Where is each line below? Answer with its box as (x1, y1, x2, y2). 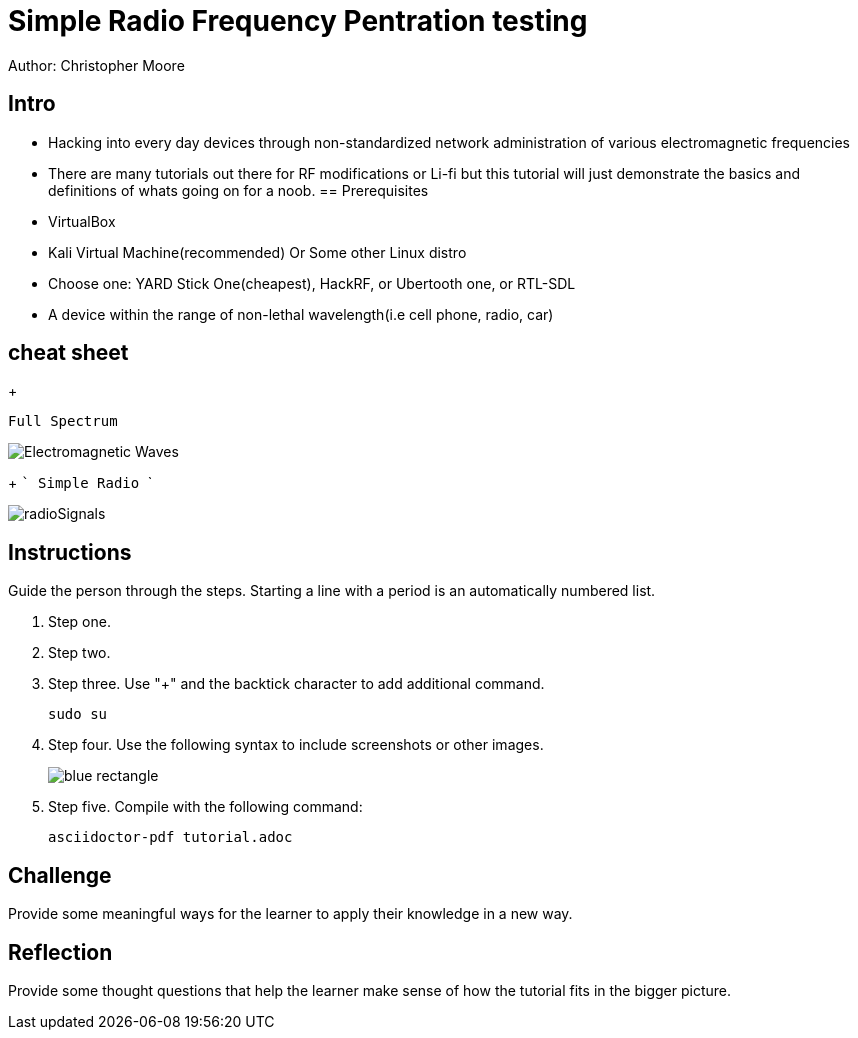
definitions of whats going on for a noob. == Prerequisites (48, 181, 429, 199)
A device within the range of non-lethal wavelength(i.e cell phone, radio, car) (48, 305, 554, 323)
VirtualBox (48, 212, 116, 230)
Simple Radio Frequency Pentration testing (8, 4, 588, 38)
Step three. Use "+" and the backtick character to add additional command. (48, 675, 545, 693)
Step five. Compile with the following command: (48, 798, 363, 816)
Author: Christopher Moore (8, 56, 185, 74)
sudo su (48, 706, 108, 723)
